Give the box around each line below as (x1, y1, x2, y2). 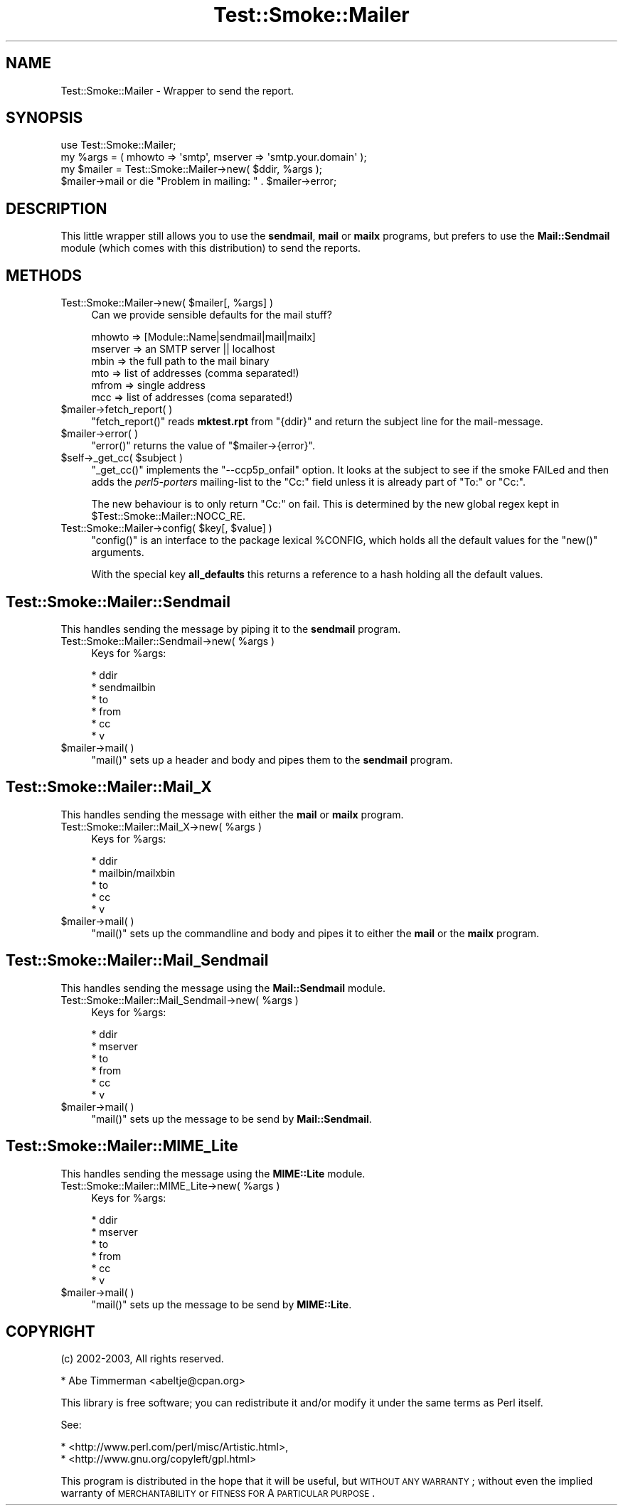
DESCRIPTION (6, 199, 107, 218)
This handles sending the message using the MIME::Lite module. (60, 1167, 366, 1180)
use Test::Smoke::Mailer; (60, 139, 176, 151)
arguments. (91, 546, 144, 559)
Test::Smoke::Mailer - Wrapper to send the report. (60, 84, 294, 97)
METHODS (6, 266, 82, 284)
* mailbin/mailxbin (91, 866, 176, 879)
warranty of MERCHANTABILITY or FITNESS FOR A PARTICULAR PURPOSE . (60, 1487, 376, 1500)
